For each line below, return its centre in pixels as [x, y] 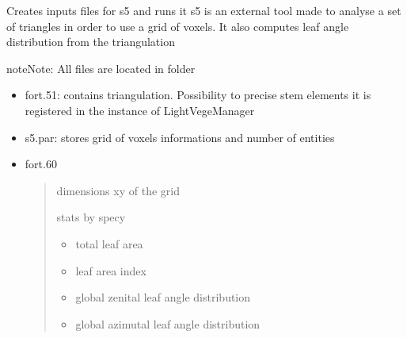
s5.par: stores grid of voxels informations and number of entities [180, 137]
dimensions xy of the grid [118, 190]
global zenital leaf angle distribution [163, 297]
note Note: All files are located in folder [101, 68]
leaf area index [111, 270]
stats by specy [91, 217]
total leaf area [109, 243]
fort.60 [41, 164]
